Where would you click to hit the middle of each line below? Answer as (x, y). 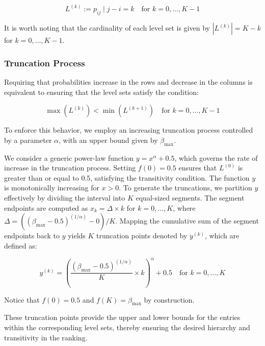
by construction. (169, 299)
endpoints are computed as (46, 207)
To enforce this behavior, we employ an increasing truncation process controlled (129, 130)
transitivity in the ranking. (46, 337)
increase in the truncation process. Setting (70, 168)
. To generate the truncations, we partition (185, 188)
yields (77, 236)
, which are (222, 236)
